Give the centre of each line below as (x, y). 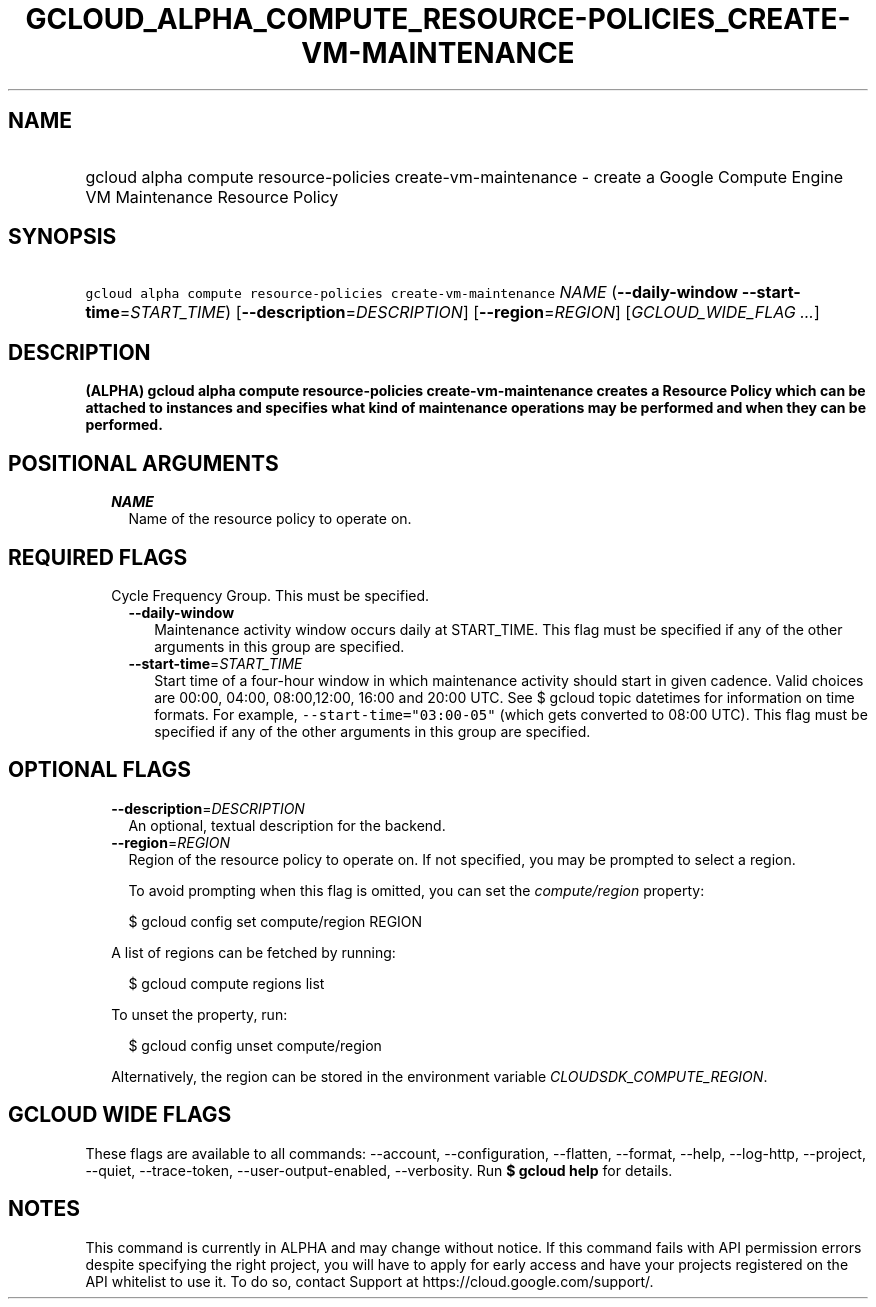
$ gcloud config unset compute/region (255, 1045)
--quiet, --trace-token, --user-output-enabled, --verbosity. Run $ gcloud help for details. (379, 1170)
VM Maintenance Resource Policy (212, 196)
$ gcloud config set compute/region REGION (275, 921)
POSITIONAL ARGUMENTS (143, 463)
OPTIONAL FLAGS (99, 770)
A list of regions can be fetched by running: (253, 952)
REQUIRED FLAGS (98, 557)
